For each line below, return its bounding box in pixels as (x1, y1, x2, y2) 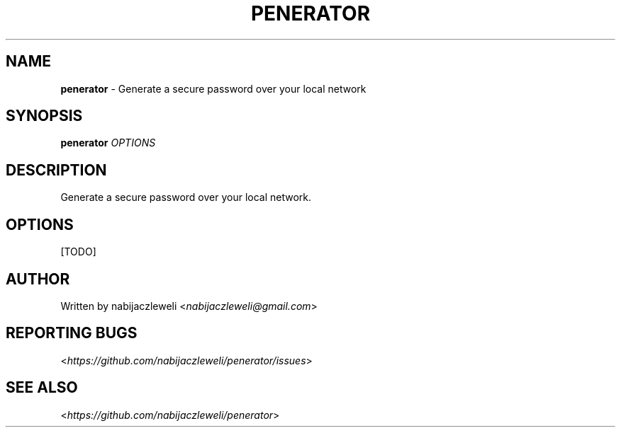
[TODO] (60, 246, 96, 258)
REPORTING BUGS (6, 324, 138, 342)
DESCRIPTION (6, 161, 107, 179)
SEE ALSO (6, 379, 78, 397)
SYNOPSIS (6, 107, 83, 125)
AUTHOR (6, 270, 70, 288)
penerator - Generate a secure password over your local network (60, 82, 367, 95)
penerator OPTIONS (60, 137, 156, 149)
